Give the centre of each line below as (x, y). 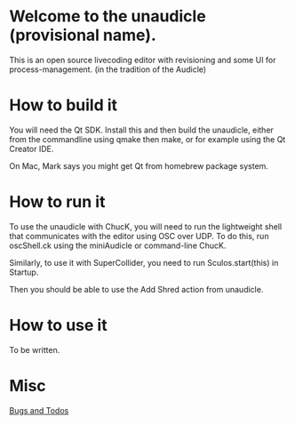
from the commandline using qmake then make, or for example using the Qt (147, 139)
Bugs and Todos (39, 410)
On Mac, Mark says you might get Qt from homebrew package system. (139, 165)
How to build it (64, 105)
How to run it (57, 202)
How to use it (59, 325)
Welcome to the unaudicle (108, 16)
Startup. (24, 272)
